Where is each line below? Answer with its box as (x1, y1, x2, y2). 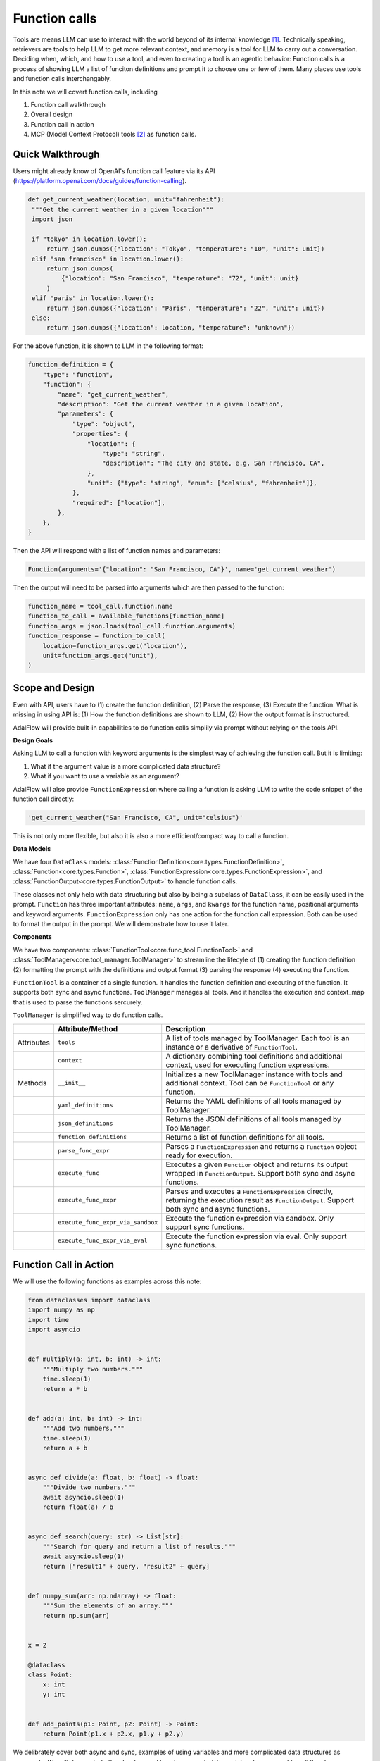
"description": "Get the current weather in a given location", (57, 400, 284, 408)
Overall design (30, 110, 73, 119)
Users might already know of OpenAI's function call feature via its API (13, 166, 215, 175)
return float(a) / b (42, 1503, 114, 1511)
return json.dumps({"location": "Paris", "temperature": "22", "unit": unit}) (46, 304, 325, 312)
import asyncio (27, 1326, 80, 1334)
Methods (17, 1078, 47, 1088)
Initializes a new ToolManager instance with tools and (165, 1069, 343, 1079)
